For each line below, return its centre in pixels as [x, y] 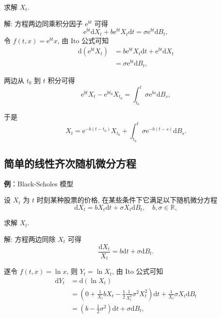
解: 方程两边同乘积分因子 [43, 23]
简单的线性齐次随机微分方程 [70, 163]
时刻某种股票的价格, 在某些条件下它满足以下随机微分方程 [127, 200]
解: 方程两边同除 [30, 239]
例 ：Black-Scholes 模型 [39, 183]
